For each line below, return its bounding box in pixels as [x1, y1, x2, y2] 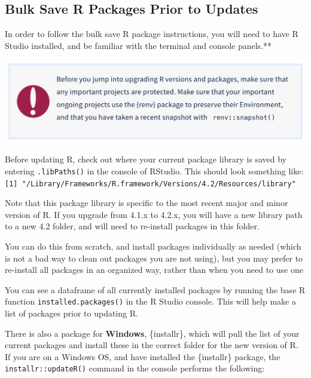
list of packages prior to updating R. [5, 307, 138, 319]
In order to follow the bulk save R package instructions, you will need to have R [5, 27, 298, 40]
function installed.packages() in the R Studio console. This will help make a [5, 295, 296, 308]
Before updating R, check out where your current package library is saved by [5, 153, 286, 165]
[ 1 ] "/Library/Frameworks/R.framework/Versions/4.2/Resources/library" [5, 179, 296, 188]
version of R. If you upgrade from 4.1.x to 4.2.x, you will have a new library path [5, 208, 303, 220]
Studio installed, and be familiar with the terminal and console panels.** [5, 39, 272, 51]
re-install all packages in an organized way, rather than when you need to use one [5, 263, 303, 276]
